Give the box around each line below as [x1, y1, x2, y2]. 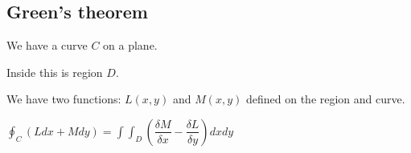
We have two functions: [6, 91, 121, 107]
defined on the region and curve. [245, 91, 405, 107]
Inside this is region [6, 63, 103, 80]
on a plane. [103, 37, 158, 54]
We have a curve [6, 37, 88, 54]
